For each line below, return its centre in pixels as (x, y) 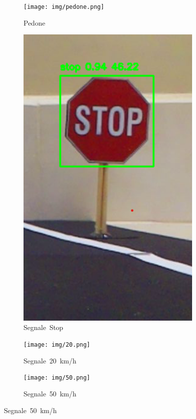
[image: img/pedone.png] (64, 7)
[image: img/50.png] (57, 378)
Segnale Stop (43, 327)
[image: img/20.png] (57, 345)
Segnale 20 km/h (50, 360)
